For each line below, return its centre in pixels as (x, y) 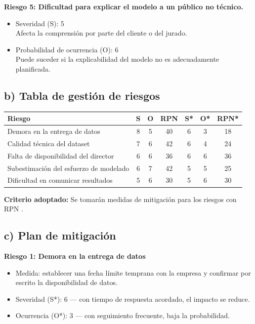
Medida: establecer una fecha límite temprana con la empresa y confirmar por (133, 272)
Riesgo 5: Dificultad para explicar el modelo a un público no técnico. (124, 6)
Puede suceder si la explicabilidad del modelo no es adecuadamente (117, 59)
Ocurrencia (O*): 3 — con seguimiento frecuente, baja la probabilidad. (123, 315)
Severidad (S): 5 (40, 23)
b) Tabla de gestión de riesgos (82, 95)
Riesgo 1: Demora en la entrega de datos (75, 256)
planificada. (33, 68)
